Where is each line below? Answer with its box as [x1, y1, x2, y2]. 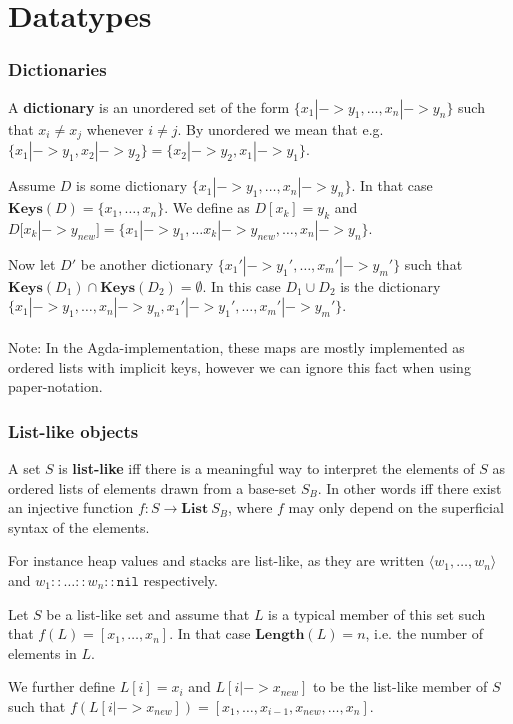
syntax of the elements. [8, 516, 150, 537]
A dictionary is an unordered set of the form [8, 96, 290, 117]
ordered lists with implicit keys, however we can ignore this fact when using [8, 356, 471, 377]
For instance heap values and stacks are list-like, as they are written [8, 550, 425, 571]
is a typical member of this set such [268, 603, 486, 624]
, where [228, 497, 273, 518]
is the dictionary [340, 275, 441, 296]
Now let [8, 253, 56, 274]
